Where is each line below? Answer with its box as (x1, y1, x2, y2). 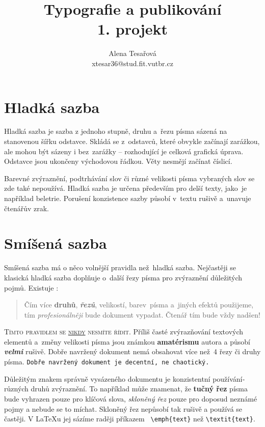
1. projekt (97, 18, 168, 39)
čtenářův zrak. (4, 203, 49, 213)
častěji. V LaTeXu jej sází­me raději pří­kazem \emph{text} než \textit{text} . (4, 413, 255, 424)
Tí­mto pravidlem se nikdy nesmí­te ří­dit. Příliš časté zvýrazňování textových (4, 326, 244, 337)
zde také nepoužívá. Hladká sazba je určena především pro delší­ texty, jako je (4, 183, 247, 193)
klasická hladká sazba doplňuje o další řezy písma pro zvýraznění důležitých (4, 272, 243, 282)
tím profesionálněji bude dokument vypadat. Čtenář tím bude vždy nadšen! (24, 309, 261, 320)
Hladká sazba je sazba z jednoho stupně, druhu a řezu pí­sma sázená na (4, 126, 227, 136)
